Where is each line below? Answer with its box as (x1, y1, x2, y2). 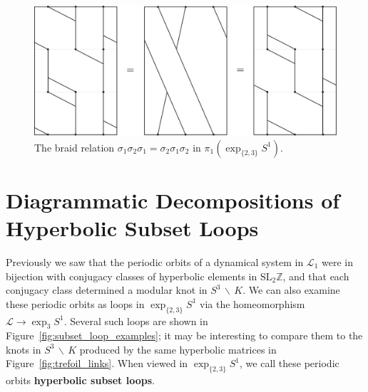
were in (321, 254, 353, 269)
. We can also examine (242, 282, 340, 297)
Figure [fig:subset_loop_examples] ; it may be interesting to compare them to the (6, 328, 363, 343)
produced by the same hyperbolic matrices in (79, 341, 277, 356)
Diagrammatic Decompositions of (6, 185, 340, 214)
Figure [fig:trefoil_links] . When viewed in (6, 356, 188, 371)
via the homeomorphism (200, 296, 305, 311)
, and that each (282, 268, 349, 283)
